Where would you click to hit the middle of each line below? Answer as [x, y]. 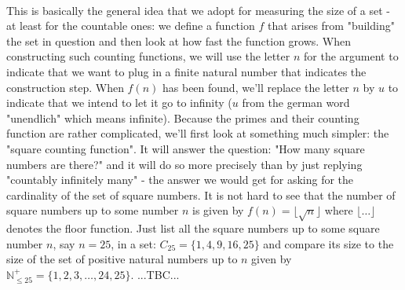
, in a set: [133, 243]
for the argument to [351, 56]
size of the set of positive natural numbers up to [122, 259]
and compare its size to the [328, 243]
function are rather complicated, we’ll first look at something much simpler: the [198, 133]
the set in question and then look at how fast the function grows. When [179, 40]
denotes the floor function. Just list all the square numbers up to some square [193, 228]
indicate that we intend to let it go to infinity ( [119, 103]
